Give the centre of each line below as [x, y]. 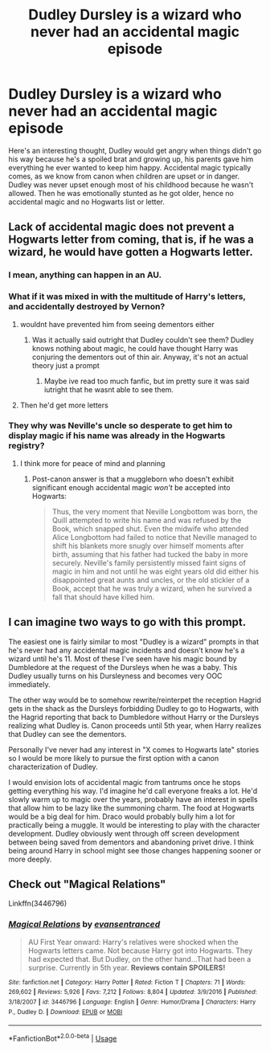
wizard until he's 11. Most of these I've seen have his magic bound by [123, 658]
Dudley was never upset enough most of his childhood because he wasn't [131, 184]
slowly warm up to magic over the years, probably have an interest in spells [133, 799]
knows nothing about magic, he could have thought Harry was [135, 348]
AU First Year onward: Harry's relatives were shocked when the [133, 942]
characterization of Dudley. [53, 767]
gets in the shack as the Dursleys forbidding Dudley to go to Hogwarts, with [134, 708]
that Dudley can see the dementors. [67, 734]
